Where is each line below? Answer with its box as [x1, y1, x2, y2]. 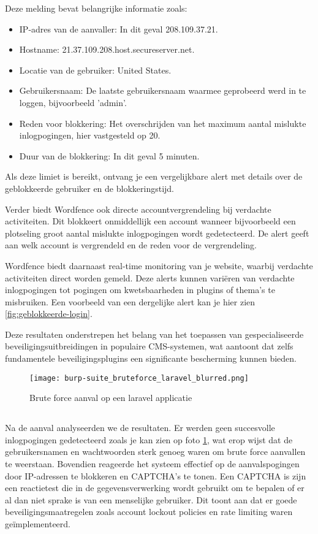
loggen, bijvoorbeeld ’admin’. [19, 96, 127, 109]
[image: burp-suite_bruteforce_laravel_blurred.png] [29, 373, 249, 383]
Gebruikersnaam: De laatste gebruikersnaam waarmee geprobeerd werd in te [19, 84, 306, 97]
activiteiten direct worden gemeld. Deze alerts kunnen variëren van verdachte [5, 271, 295, 284]
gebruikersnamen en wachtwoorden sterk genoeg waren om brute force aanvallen [5, 445, 306, 458]
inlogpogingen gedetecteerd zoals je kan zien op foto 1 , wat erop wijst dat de [5, 433, 293, 446]
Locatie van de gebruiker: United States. [19, 63, 172, 76]
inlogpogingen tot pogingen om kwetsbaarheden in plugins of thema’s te [5, 283, 275, 296]
